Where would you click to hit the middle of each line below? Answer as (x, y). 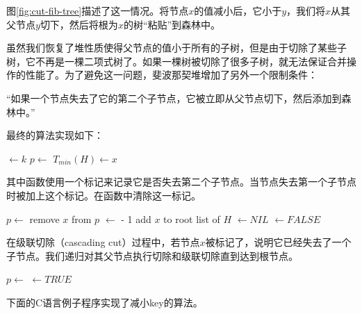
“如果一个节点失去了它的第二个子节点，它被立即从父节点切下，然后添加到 (174, 98)
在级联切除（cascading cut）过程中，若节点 (103, 242)
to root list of (192, 218)
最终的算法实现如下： (55, 135)
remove (44, 218)
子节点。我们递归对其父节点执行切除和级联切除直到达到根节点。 (152, 255)
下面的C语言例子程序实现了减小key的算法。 (105, 302)
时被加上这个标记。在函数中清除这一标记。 (104, 195)
